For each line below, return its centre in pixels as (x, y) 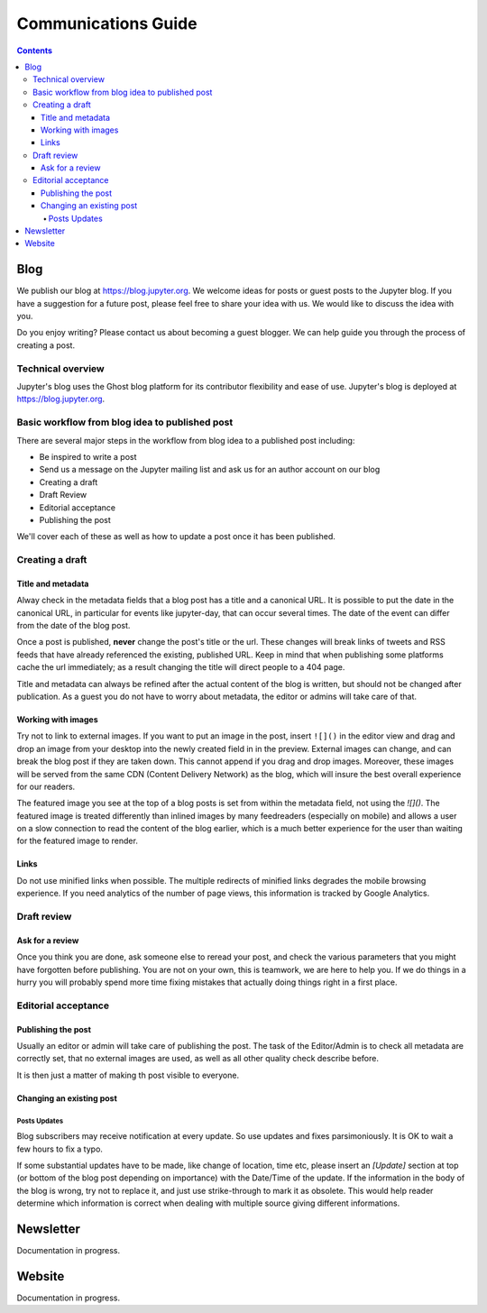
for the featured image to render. (78, 841)
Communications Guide (107, 23)
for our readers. (46, 786)
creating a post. (46, 345)
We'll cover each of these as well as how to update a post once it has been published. (176, 537)
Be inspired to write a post (88, 456)
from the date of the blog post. (74, 626)
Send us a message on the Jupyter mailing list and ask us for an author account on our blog (210, 470)
